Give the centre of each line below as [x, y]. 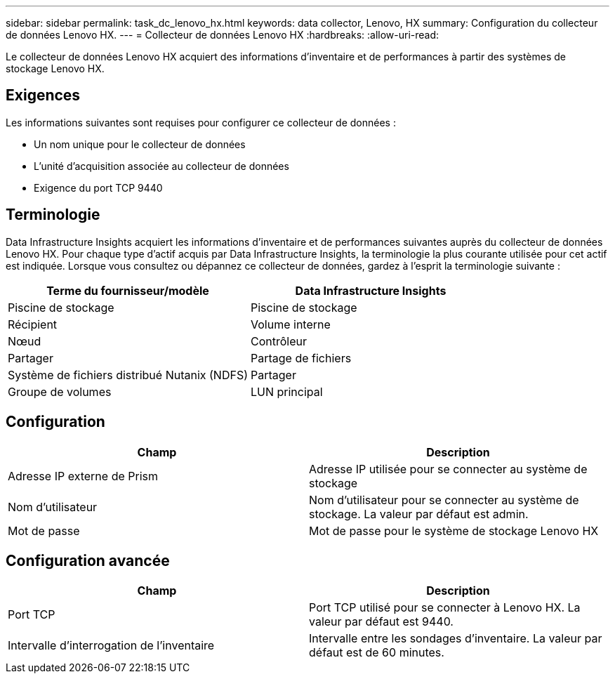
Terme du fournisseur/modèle [128, 290]
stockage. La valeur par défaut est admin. [419, 514]
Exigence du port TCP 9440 [98, 187]
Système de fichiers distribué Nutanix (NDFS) [128, 375]
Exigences [43, 95]
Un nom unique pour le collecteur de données [140, 144]
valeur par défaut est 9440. [381, 622]
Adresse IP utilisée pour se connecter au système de [448, 469]
